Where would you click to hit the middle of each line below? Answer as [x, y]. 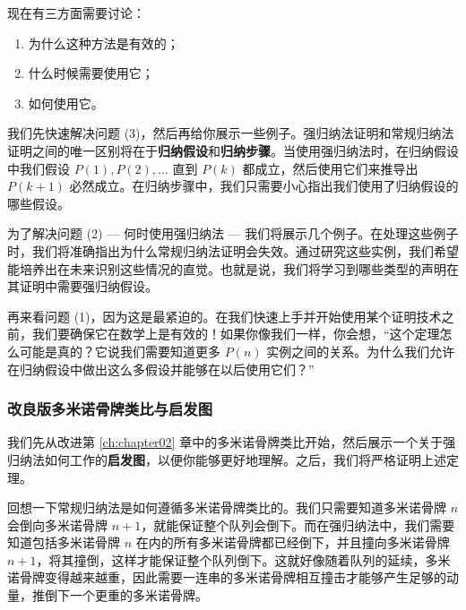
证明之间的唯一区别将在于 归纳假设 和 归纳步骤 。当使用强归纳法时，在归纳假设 [233, 150]
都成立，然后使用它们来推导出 [330, 168]
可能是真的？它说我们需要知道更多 [120, 351]
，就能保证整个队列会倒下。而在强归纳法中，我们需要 [298, 524]
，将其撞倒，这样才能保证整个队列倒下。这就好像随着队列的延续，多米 [243, 559]
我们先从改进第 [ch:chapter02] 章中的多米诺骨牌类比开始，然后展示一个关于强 [232, 442]
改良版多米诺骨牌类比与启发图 [110, 409]
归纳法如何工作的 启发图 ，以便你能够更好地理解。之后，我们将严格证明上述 [227, 459]
